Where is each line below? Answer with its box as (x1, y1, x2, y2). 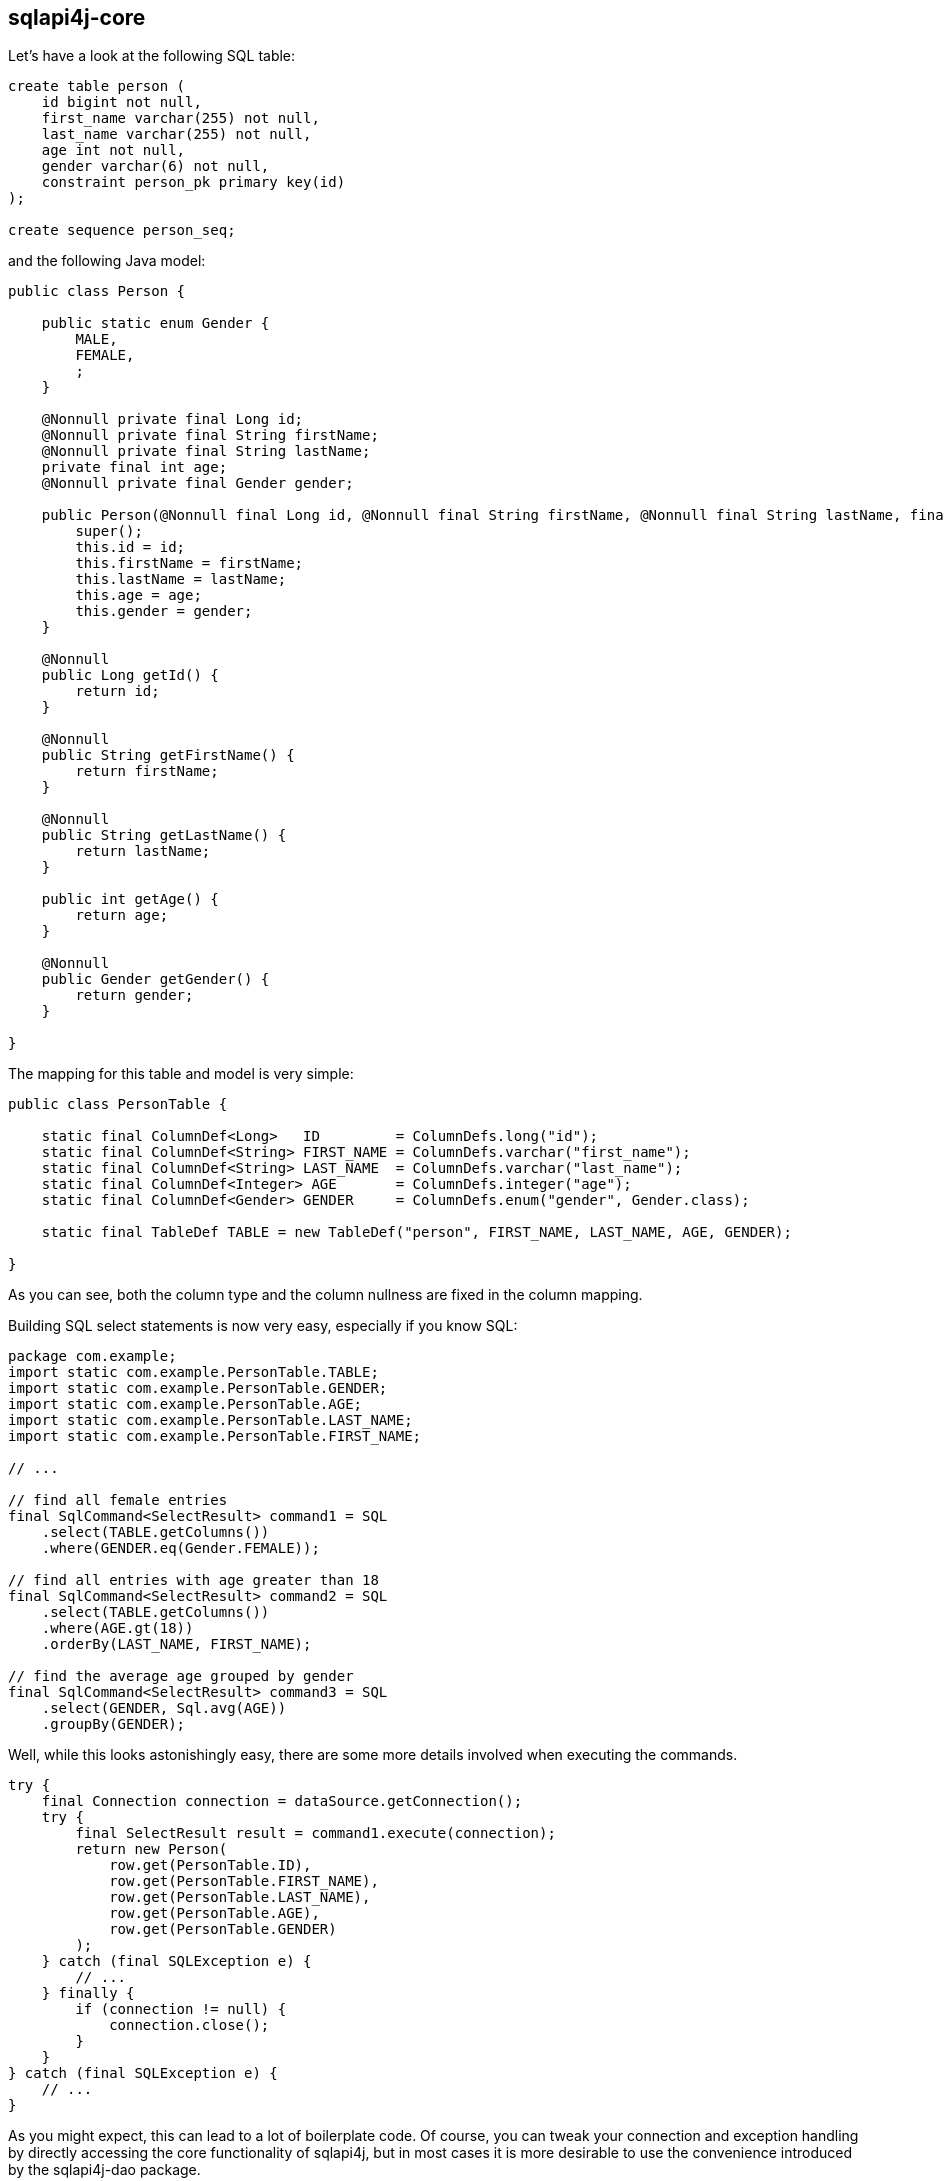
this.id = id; (75, 539, 186, 556)
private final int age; (41, 459, 228, 476)
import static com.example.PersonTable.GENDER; (8, 1380, 388, 1397)
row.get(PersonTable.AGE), (109, 1905, 320, 1922)
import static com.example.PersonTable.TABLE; (8, 1364, 379, 1381)
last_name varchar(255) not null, (41, 126, 312, 143)
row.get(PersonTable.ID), (109, 1857, 312, 1874)
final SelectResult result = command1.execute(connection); (75, 1825, 556, 1842)
